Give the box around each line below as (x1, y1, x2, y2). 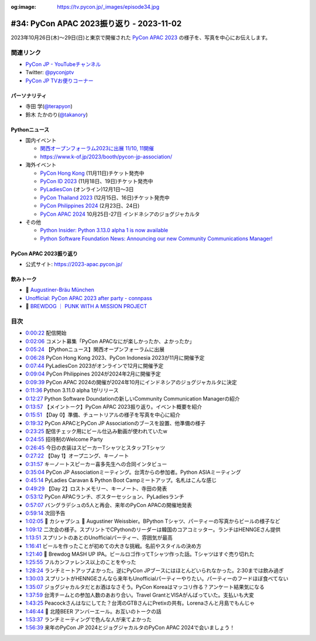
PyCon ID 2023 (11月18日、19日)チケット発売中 (40, 177, 153, 184)
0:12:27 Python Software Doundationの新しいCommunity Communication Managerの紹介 (25, 395, 240, 402)
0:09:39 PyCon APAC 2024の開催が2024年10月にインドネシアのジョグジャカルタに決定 (25, 378, 237, 385)
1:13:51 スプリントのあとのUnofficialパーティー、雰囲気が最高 (25, 534, 173, 541)
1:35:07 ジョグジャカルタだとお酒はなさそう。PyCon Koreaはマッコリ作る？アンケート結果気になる (25, 583, 265, 590)
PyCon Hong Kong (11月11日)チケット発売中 (40, 170, 145, 177)
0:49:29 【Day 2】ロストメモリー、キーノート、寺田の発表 (25, 485, 167, 492)
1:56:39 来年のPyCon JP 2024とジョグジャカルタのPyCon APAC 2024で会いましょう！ (25, 624, 235, 631)
